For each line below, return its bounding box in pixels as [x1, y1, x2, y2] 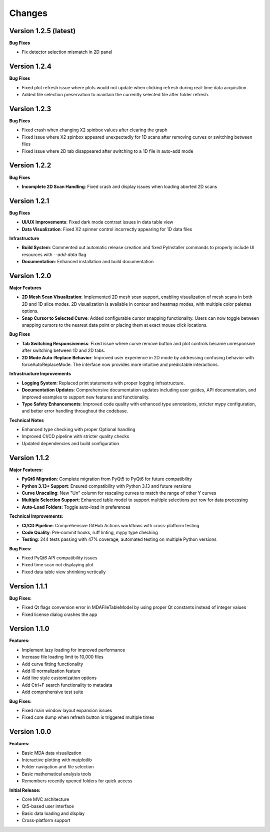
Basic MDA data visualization [21, 750, 82, 756]
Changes [9, 8, 47, 19]
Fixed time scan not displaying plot [21, 562, 93, 568]
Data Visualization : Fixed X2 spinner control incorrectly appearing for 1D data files [21, 226, 192, 232]
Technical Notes [9, 417, 44, 423]
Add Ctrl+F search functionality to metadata [21, 682, 112, 688]
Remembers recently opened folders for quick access [21, 778, 132, 784]
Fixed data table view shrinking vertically [21, 569, 106, 575]
